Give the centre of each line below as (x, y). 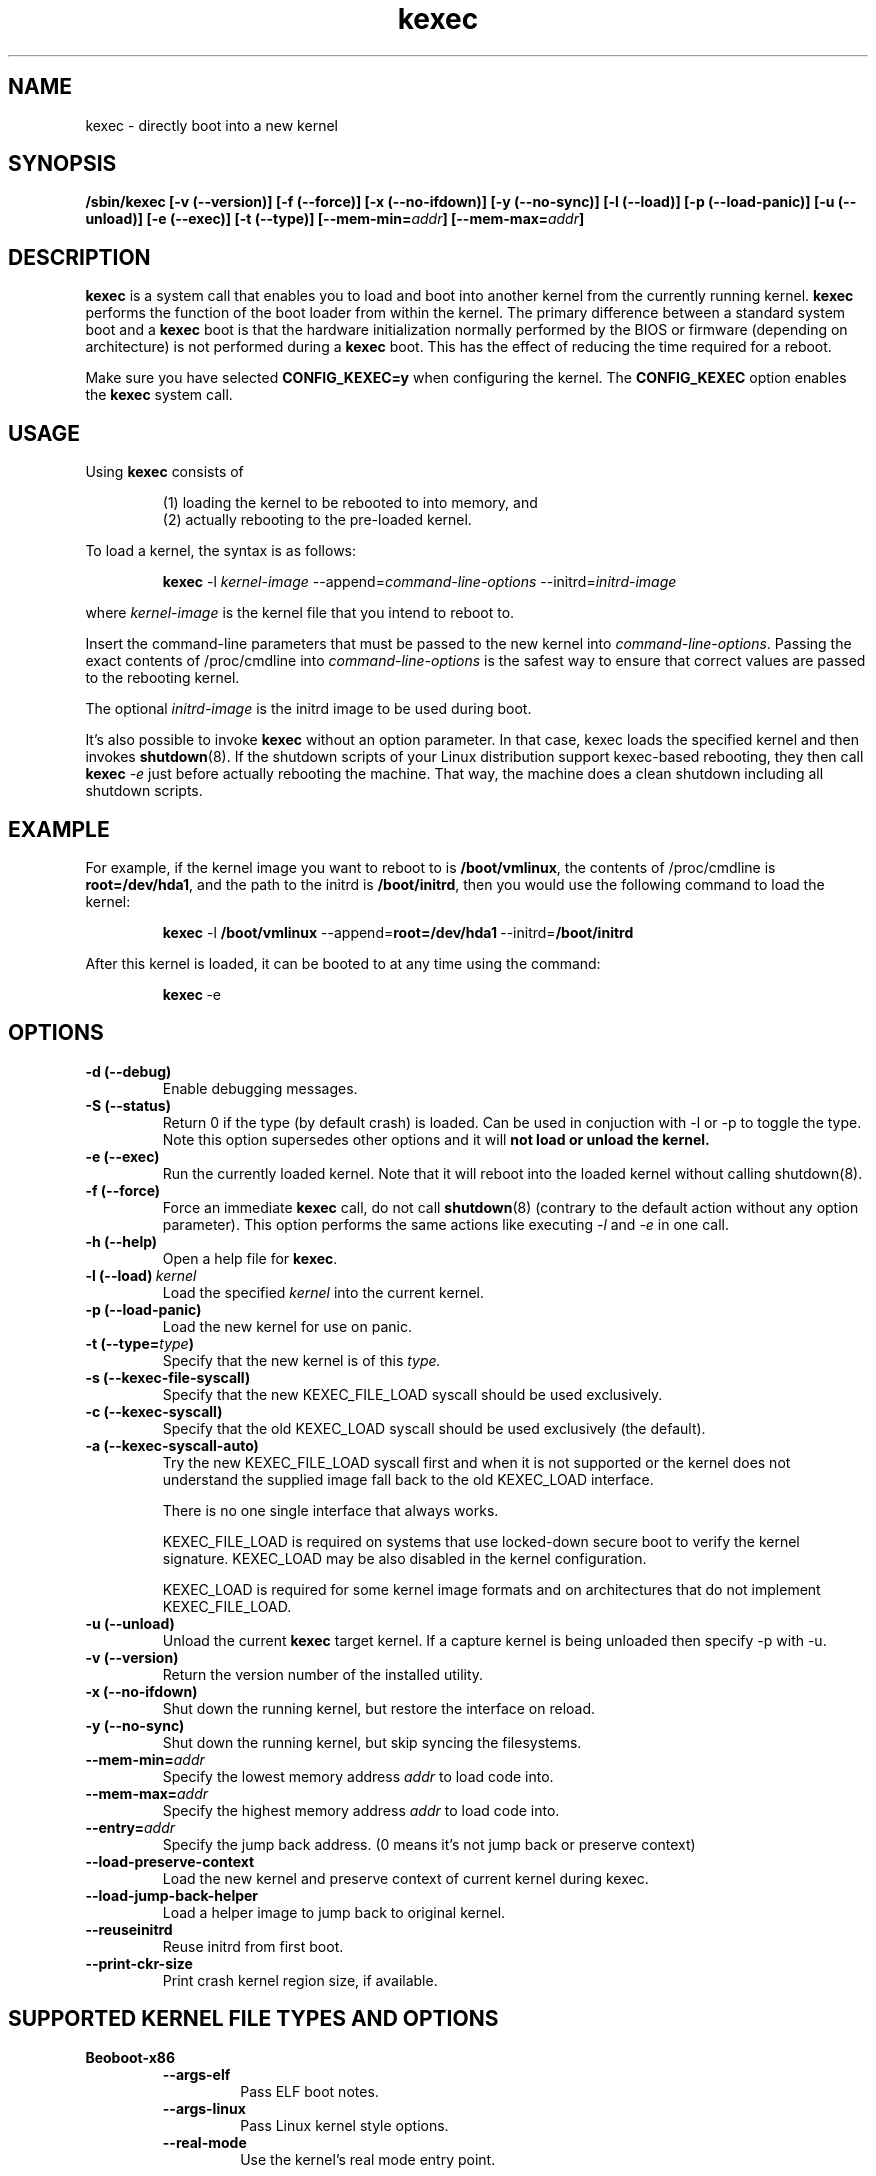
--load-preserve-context (170, 1861)
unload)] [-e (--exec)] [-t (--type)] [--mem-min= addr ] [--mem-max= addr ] (335, 219)
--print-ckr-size (139, 1963)
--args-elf (196, 2074)
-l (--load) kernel (141, 1275)
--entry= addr (130, 1827)
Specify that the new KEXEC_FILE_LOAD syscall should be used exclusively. (412, 1394)
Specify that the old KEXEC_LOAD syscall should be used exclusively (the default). (434, 1428)
